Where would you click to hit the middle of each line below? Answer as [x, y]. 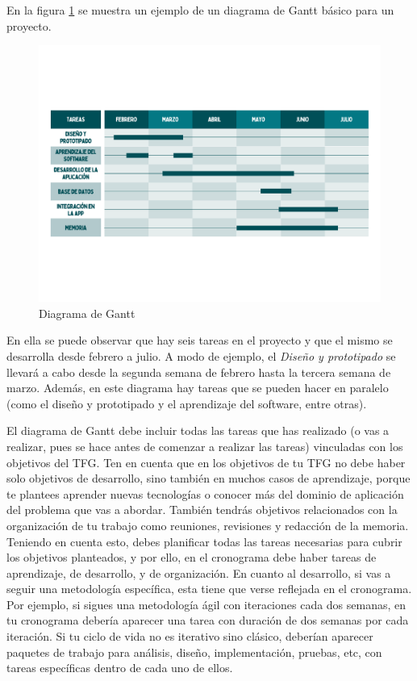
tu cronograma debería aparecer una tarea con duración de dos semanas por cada [208, 620]
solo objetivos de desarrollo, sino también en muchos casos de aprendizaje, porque [208, 478]
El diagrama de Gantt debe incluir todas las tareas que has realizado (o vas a [198, 430]
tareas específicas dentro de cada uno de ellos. [120, 668]
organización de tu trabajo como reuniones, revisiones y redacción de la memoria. [208, 525]
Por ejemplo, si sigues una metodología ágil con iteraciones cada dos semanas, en [206, 604]
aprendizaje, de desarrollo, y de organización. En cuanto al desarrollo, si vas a [199, 572]
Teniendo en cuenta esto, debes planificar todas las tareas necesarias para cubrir [204, 541]
